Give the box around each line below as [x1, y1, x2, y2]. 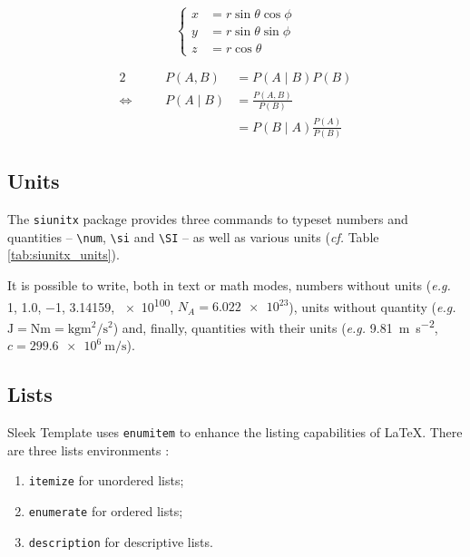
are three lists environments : [7, 440, 170, 459]
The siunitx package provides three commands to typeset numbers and [7, 210, 408, 229]
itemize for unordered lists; [28, 471, 184, 490]
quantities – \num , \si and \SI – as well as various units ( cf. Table [7, 227, 379, 246]
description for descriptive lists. [28, 532, 213, 551]
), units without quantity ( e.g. [289, 297, 456, 316]
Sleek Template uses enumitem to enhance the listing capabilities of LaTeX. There [7, 422, 463, 441]
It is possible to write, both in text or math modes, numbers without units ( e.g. [7, 276, 451, 295]
